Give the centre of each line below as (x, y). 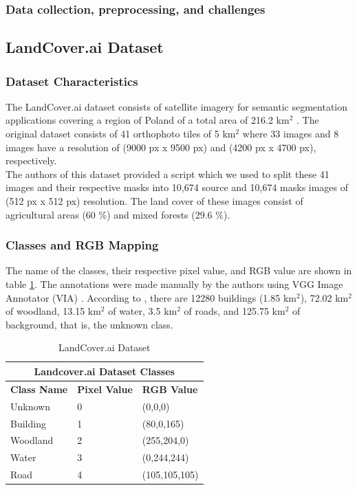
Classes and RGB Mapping (82, 245)
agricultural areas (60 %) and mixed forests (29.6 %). (118, 214)
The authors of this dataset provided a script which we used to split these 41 (167, 174)
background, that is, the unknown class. (89, 324)
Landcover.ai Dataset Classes (104, 371)
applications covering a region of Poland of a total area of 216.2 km (148, 120)
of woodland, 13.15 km (53, 311)
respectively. (31, 160)
